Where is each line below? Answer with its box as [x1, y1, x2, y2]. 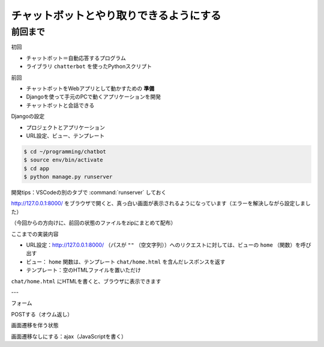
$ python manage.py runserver [23, 173, 113, 180]
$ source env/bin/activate [23, 157, 103, 163]
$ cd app [23, 165, 50, 172]
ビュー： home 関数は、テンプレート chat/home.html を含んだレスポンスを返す [26, 258, 226, 265]
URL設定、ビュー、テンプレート [26, 132, 105, 139]
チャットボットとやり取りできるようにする [11, 9, 221, 22]
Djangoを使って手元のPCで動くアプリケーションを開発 [26, 93, 161, 100]
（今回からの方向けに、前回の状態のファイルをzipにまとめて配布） [11, 219, 176, 226]
